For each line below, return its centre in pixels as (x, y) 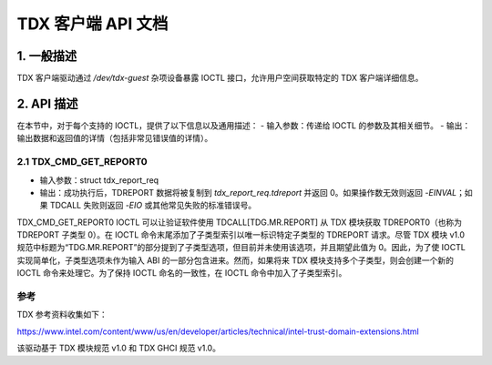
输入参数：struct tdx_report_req (99, 180)
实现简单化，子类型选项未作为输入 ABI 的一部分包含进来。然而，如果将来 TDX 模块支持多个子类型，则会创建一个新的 (236, 260)
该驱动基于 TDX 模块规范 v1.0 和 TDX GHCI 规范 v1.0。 (118, 348)
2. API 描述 (47, 103)
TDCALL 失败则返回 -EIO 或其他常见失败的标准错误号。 (153, 206)
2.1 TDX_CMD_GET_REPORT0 (82, 162)
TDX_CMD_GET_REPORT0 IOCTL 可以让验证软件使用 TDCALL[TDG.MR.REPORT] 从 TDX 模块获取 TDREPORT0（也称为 (239, 222)
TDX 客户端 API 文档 (92, 24)
